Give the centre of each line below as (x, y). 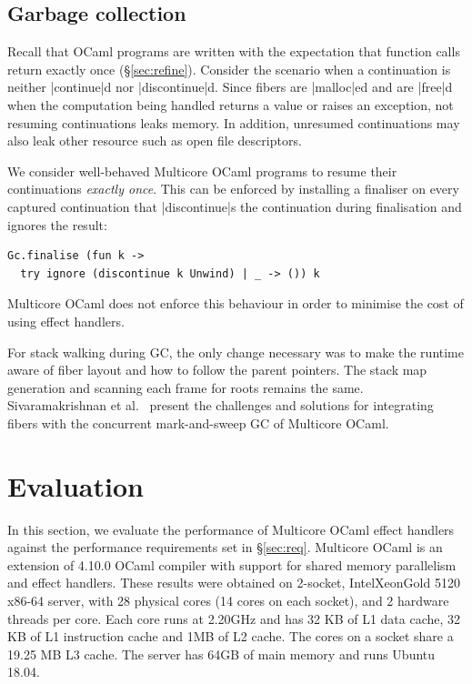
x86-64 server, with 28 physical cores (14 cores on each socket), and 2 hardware (228, 600)
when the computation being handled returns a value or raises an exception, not (231, 104)
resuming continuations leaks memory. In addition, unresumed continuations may (234, 122)
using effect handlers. (66, 321)
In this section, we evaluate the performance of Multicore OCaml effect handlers (231, 529)
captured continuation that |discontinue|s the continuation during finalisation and (235, 206)
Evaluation (75, 485)
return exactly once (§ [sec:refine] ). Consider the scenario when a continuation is (229, 69)
